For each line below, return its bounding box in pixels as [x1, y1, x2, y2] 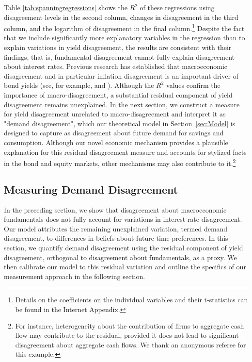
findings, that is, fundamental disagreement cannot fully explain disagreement [4, 51, 235, 62]
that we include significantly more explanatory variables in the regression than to [4, 33, 245, 43]
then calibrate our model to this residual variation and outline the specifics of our [4, 262, 246, 272]
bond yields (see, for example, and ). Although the [4, 80, 154, 90]
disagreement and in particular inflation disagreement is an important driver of [4, 70, 238, 81]
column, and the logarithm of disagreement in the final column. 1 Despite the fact [4, 22, 245, 33]
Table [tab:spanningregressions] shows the [4, 2, 127, 12]
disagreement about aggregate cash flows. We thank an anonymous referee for [15, 339, 246, 349]
